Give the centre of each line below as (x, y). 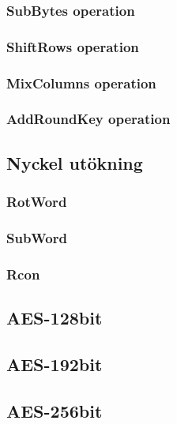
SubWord (37, 237)
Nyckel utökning (75, 162)
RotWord (37, 202)
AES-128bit (55, 318)
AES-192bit (55, 364)
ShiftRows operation (73, 46)
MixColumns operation (81, 83)
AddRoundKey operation (88, 119)
